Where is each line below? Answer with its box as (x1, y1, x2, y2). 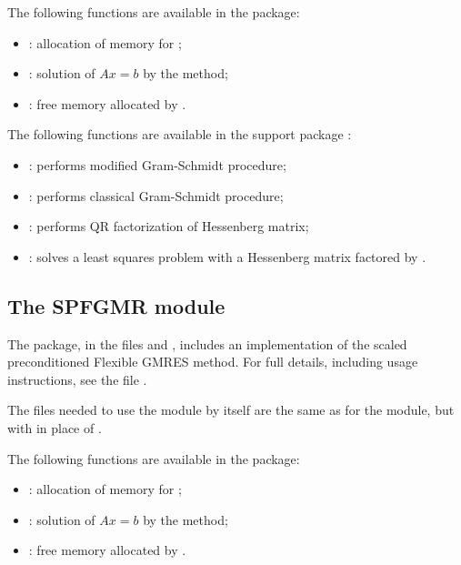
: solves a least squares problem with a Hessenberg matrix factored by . (28, 247, 426, 266)
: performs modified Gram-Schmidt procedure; (28, 155, 286, 174)
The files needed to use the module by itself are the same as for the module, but (7, 400, 455, 419)
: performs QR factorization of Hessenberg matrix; (28, 217, 309, 236)
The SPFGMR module (7, 291, 225, 319)
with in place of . (7, 418, 102, 437)
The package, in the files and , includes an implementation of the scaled (7, 334, 407, 353)
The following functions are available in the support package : (7, 125, 352, 144)
